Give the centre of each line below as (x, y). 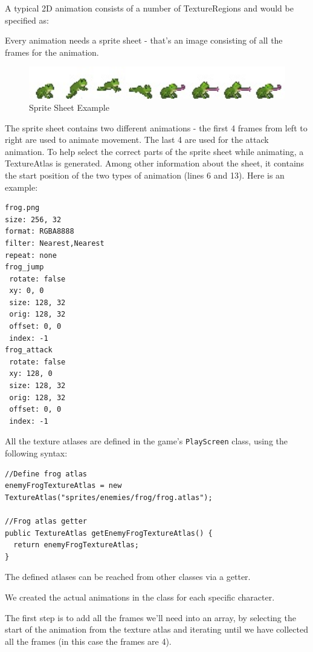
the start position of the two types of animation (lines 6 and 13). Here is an (145, 175)
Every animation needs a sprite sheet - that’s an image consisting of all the (144, 40)
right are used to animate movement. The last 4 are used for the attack (137, 140)
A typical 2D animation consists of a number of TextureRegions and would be (149, 8)
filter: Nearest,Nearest (55, 243)
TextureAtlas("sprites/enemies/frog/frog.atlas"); (109, 497)
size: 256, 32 (33, 219)
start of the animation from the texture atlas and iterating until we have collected (156, 629)
